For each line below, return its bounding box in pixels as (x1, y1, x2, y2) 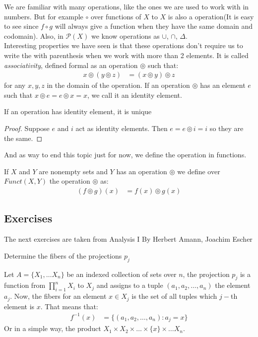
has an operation (116, 166, 167, 176)
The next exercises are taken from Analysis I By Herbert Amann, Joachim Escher (4, 234, 253, 244)
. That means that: (40, 301, 98, 311)
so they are (209, 123, 244, 133)
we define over (177, 166, 220, 176)
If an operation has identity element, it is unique (4, 106, 152, 117)
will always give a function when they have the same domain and (55, 21, 253, 31)
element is (4, 301, 35, 311)
